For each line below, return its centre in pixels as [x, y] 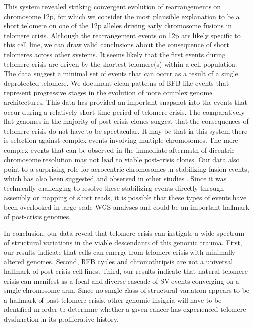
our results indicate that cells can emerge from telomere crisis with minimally [120, 252]
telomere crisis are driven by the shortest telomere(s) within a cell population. [121, 64]
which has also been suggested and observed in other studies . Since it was [115, 178]
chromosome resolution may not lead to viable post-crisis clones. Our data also [122, 159]
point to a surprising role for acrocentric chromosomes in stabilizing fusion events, [126, 169]
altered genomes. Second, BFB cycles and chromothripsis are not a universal [118, 261]
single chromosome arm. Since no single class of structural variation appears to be [127, 290]
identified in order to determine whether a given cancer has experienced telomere [125, 309]
